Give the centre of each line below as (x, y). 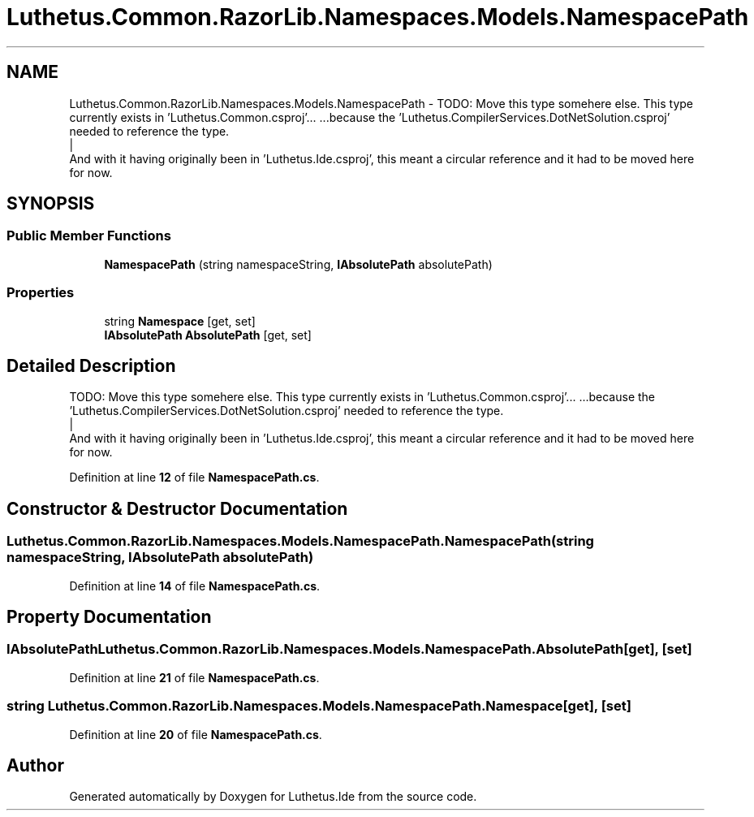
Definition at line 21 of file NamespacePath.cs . (194, 677)
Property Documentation (109, 617)
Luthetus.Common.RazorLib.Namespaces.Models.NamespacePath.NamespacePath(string (300, 541)
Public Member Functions (89, 236)
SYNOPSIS (51, 204)
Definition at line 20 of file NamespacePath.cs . (196, 734)
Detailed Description (91, 365)
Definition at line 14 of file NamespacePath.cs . (195, 586)
